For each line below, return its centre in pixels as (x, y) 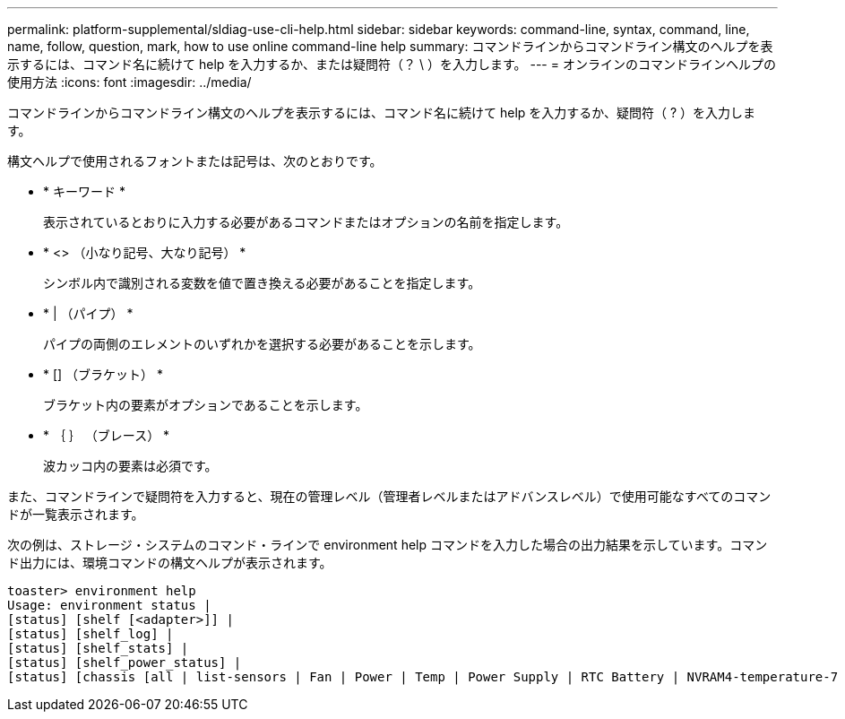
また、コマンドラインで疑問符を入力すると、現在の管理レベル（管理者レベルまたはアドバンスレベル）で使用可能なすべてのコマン (389, 496)
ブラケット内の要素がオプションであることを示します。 (206, 405)
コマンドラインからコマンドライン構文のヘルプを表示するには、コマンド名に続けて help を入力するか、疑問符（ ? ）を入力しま (382, 113)
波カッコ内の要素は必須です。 (130, 466)
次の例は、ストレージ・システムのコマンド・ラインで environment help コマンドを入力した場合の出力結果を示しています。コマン (388, 545)
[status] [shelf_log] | (91, 634)
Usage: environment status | (109, 605)
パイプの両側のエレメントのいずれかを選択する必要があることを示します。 (262, 344)
